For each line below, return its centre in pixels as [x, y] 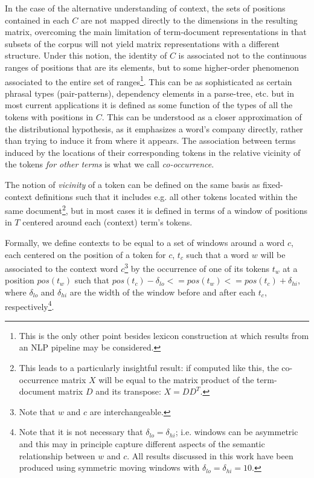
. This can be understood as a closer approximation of [202, 117]
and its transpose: [128, 391]
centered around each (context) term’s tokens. [107, 222]
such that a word [218, 254]
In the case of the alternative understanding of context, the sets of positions [145, 8]
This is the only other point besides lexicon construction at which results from [164, 335]
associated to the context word [62, 268]
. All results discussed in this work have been [210, 455]
